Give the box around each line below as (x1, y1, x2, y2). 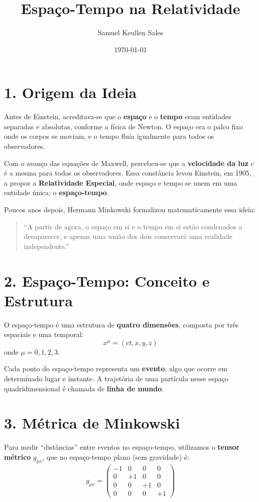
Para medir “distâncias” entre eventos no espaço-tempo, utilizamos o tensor (4, 442, 239, 452)
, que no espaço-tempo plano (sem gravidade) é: (42, 451, 189, 462)
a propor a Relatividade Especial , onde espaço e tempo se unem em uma (4, 177, 237, 188)
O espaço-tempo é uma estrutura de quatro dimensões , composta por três (4, 319, 239, 329)
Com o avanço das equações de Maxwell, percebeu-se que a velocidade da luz (4, 157, 248, 168)
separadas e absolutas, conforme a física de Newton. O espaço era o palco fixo (4, 121, 243, 131)
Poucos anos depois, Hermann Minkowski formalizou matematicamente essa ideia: (4, 204, 255, 214)
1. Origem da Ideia (4, 82, 137, 103)
